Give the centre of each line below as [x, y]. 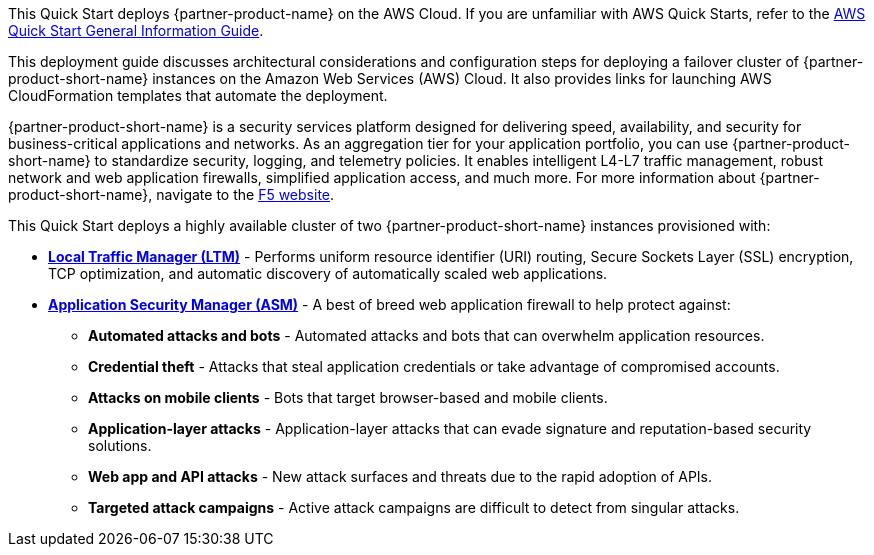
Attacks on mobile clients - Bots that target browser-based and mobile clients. [348, 397]
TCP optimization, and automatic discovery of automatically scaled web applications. [328, 273]
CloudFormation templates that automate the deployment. [198, 95]
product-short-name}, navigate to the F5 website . [171, 194]
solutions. [120, 445]
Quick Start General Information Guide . [136, 30]
